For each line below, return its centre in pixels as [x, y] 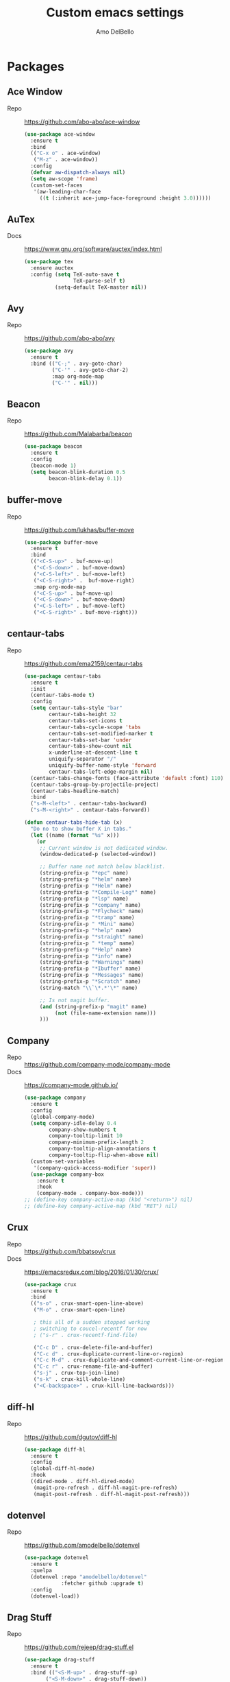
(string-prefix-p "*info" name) [86, 956]
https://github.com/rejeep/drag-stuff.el [79, 1647]
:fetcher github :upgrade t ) [102, 1583]
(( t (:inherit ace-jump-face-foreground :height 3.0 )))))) [125, 198]
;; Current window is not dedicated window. [104, 848]
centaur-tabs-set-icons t [86, 721]
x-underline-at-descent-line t [93, 753]
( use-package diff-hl [55, 1449]
